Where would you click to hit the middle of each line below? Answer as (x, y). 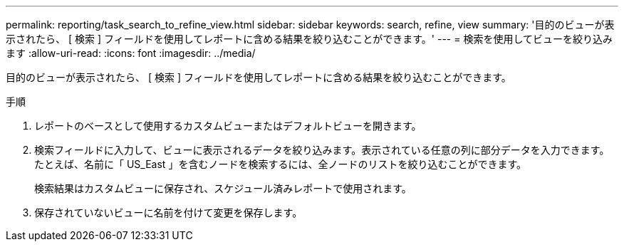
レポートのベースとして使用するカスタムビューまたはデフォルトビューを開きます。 (228, 126)
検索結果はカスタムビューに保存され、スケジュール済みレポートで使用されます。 (223, 188)
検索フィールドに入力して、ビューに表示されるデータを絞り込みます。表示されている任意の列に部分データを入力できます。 (322, 150)
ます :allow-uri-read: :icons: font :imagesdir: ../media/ (131, 53)
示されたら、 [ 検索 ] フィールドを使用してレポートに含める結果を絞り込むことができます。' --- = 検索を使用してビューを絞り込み (310, 39)
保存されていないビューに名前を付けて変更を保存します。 (168, 212)
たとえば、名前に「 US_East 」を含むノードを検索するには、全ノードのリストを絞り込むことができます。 (280, 164)
